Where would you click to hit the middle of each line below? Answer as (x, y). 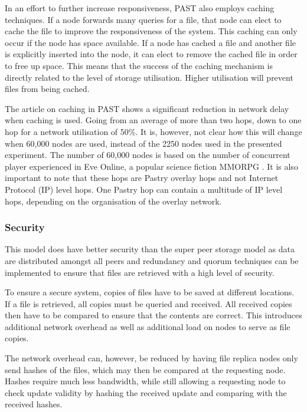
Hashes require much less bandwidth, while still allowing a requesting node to (145, 381)
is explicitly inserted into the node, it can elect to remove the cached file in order (151, 54)
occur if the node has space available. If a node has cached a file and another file (151, 42)
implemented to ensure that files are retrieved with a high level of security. (140, 272)
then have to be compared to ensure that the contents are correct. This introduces (153, 315)
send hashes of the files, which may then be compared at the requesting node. (145, 369)
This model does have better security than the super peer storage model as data (150, 249)
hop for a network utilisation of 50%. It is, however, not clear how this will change (153, 131)
